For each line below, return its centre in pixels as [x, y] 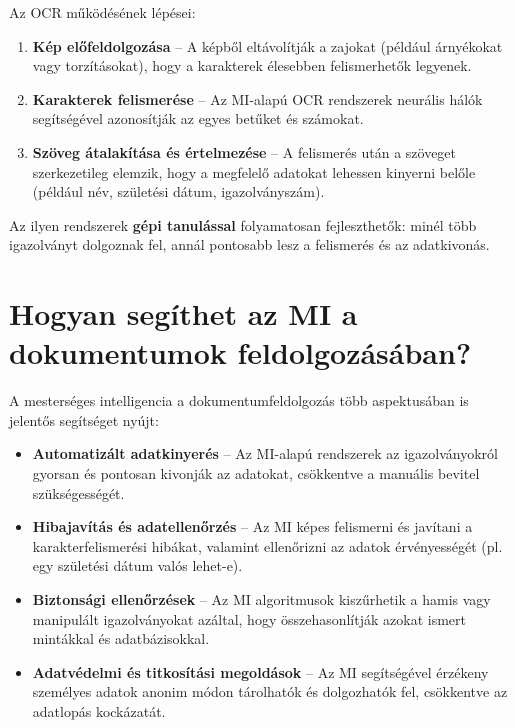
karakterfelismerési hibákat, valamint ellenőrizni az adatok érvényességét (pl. [267, 545]
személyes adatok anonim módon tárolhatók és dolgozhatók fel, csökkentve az [270, 691]
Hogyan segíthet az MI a [183, 313]
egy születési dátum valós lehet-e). [137, 565]
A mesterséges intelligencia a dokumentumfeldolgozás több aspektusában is [239, 400]
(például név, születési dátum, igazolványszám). [178, 191]
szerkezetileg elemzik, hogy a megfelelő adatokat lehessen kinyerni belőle [254, 171]
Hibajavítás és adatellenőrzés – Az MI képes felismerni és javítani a [252, 526]
